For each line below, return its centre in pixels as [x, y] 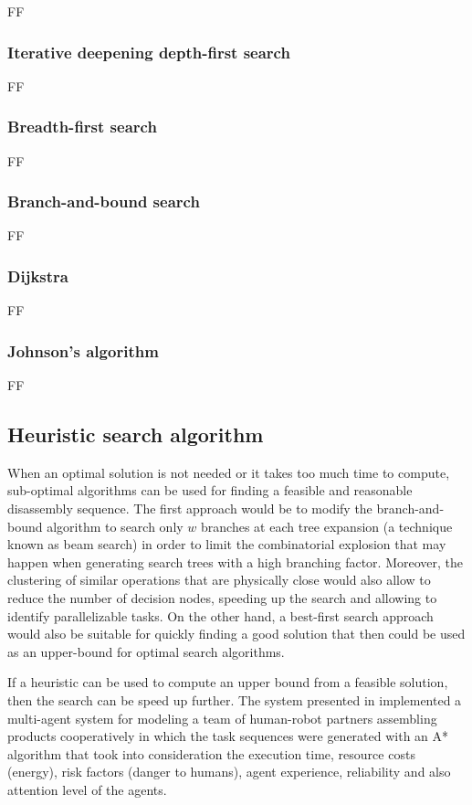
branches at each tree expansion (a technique [327, 526]
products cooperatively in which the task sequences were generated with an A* [228, 736]
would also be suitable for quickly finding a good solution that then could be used [236, 634]
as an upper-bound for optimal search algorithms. [146, 651]
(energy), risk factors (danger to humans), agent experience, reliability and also [229, 772]
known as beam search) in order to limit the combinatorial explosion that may [227, 544]
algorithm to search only [115, 526]
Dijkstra [38, 275]
